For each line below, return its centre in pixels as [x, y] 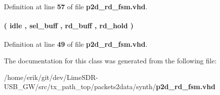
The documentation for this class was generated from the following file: [110, 60]
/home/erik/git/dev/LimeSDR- [51, 77]
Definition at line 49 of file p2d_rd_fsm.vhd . [76, 44]
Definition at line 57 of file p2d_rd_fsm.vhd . [76, 6]
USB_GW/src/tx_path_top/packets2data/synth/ [80, 86]
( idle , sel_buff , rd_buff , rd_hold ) [69, 26]
